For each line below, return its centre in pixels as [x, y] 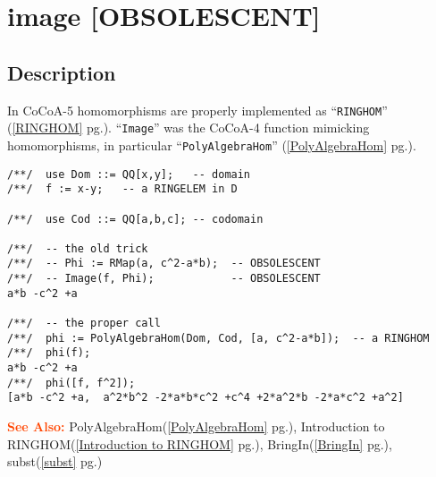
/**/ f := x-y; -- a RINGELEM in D [122, 189]
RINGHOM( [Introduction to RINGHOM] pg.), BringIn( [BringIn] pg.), [200, 443]
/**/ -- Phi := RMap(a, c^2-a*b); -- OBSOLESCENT [164, 264]
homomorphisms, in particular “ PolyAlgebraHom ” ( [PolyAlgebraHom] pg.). [212, 145]
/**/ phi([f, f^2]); [71, 383]
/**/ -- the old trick [78, 248]
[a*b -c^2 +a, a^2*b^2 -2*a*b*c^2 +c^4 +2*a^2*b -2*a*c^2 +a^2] [205, 398]
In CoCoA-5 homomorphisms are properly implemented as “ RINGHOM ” [197, 110]
